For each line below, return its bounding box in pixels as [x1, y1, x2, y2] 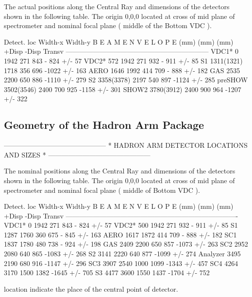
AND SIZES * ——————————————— [4, 149, 151, 159]
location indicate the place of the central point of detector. [4, 283, 178, 294]
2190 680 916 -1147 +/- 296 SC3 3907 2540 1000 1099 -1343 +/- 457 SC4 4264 [4, 258, 238, 268]
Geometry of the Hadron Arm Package [4, 117, 204, 132]
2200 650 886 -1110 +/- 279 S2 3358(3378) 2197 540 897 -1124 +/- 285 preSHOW [4, 75, 248, 85]
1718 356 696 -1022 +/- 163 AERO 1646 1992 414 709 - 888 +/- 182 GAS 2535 [4, 65, 240, 75]
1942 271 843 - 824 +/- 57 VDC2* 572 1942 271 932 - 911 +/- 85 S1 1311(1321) [4, 55, 243, 65]
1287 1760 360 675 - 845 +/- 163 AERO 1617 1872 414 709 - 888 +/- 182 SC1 [4, 229, 237, 239]
